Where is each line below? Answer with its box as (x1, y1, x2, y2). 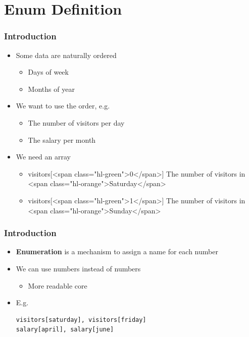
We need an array (16, 151, 71, 162)
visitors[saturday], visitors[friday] (16, 316, 146, 323)
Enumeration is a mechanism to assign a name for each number (16, 246, 218, 257)
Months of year (28, 83, 75, 94)
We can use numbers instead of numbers (16, 263, 141, 273)
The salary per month (28, 134, 96, 145)
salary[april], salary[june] (16, 326, 114, 333)
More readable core (28, 280, 87, 291)
